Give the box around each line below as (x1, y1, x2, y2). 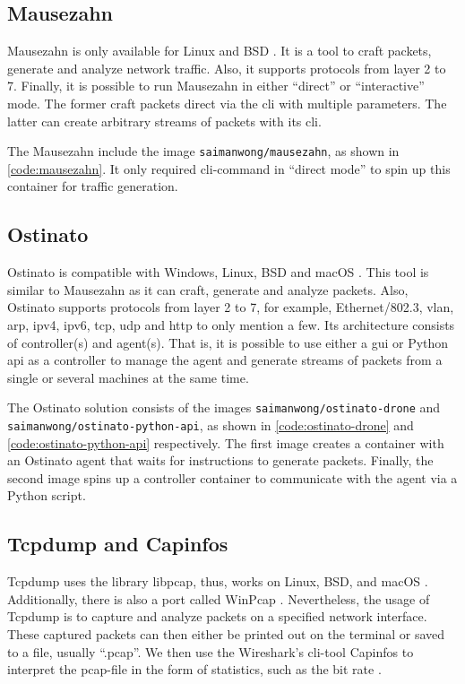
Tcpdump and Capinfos (7, 530, 228, 558)
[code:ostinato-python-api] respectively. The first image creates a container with (7, 433, 444, 452)
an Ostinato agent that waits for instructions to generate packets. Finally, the (7, 451, 434, 470)
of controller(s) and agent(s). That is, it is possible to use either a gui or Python (7, 333, 449, 351)
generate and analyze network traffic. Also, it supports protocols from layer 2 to (7, 58, 446, 77)
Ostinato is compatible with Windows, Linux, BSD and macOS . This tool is (7, 263, 429, 281)
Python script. (7, 486, 86, 505)
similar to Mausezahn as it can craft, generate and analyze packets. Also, (7, 280, 409, 299)
